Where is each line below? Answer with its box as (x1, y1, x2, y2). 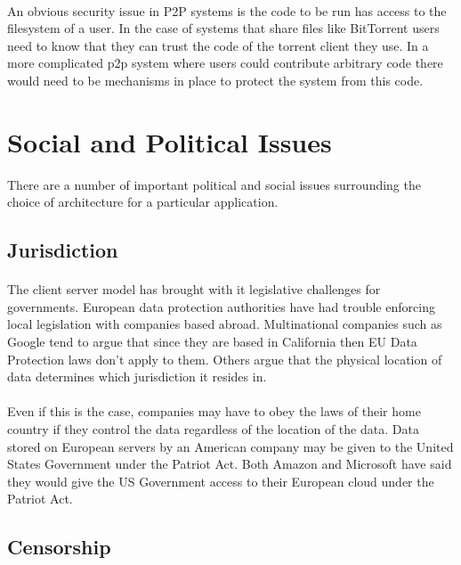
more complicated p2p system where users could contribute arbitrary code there (7, 53, 443, 72)
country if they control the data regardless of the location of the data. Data (7, 420, 419, 438)
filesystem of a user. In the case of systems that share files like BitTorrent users (7, 19, 440, 37)
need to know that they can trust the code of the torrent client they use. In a (7, 36, 429, 54)
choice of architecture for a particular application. (7, 192, 279, 211)
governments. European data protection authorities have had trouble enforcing (7, 297, 435, 315)
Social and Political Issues (7, 123, 332, 160)
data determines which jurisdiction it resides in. (7, 367, 267, 386)
